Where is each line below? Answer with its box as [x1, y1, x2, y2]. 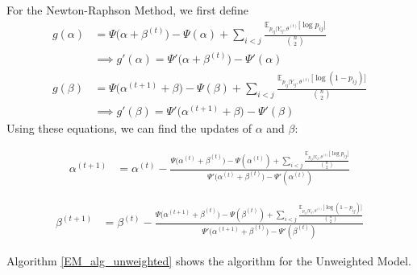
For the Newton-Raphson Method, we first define [6, 2, 249, 18]
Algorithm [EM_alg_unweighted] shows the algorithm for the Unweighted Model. [6, 252, 411, 269]
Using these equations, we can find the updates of [6, 120, 252, 137]
